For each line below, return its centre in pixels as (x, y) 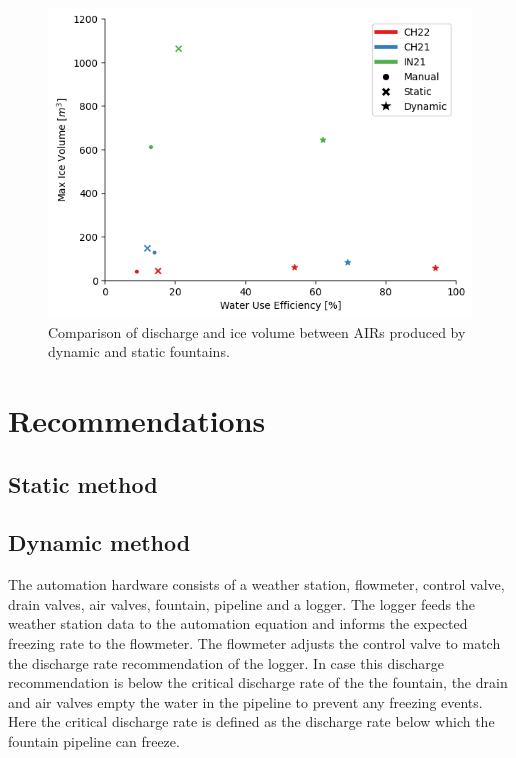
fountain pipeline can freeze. (94, 740)
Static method (83, 483)
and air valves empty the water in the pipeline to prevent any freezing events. (245, 701)
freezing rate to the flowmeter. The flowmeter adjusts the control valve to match (254, 642)
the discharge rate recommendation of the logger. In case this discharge (226, 662)
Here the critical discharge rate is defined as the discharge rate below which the (251, 721)
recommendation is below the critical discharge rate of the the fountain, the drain (258, 682)
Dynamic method (99, 542)
